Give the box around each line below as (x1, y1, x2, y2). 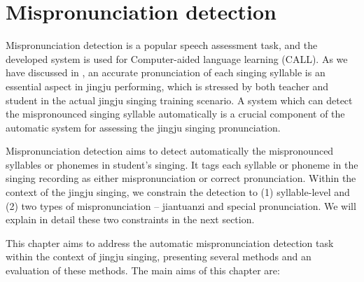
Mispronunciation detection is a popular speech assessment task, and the (6, 38, 318, 52)
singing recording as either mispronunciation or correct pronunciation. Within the (6, 171, 356, 185)
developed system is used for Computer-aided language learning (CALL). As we (6, 51, 348, 66)
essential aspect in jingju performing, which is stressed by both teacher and (6, 78, 329, 93)
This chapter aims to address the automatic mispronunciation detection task (6, 235, 334, 250)
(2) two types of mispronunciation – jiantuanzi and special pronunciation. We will (6, 198, 356, 213)
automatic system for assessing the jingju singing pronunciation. (6, 120, 281, 134)
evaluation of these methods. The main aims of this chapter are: (6, 263, 280, 278)
